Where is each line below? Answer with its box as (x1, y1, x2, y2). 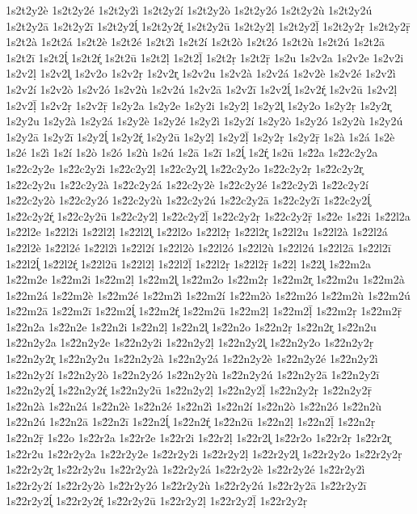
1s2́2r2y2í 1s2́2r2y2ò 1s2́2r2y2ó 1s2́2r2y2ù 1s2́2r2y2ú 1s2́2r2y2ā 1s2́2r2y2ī (6, 476, 367, 493)
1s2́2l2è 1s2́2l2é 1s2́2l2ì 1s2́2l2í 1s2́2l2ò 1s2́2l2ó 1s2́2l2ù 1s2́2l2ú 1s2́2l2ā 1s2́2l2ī (6, 238, 391, 255)
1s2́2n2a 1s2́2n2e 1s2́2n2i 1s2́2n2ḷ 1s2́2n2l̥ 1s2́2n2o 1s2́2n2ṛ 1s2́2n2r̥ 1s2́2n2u (6, 318, 377, 335)
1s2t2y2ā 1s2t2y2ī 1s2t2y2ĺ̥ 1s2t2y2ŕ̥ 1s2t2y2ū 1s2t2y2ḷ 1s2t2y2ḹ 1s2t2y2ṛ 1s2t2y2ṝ (6, 17, 411, 34)
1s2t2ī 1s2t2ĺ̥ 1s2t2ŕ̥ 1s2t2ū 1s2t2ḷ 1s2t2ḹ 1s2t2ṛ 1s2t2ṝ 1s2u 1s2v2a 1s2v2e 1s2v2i (6, 48, 404, 65)
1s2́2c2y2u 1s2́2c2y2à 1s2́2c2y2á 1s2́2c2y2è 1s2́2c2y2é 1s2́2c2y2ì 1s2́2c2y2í (6, 175, 369, 192)
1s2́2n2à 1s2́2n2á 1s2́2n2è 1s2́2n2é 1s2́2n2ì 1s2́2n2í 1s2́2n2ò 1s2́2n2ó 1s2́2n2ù (6, 397, 381, 414)
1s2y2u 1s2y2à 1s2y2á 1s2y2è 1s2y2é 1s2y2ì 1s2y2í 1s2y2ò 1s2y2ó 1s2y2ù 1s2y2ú (6, 112, 403, 129)
